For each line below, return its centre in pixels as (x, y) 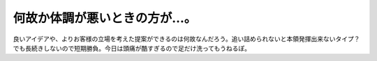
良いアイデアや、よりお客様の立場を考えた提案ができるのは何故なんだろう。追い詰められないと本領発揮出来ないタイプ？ (186, 39)
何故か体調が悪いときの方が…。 (105, 18)
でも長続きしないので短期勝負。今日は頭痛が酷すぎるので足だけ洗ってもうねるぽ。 (132, 48)
